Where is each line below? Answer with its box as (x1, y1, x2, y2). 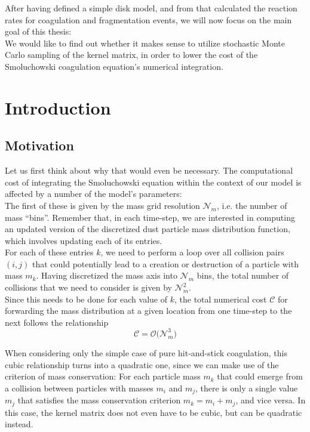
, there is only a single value (195, 381, 298, 394)
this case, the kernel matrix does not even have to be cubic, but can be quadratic (5, 406, 302, 418)
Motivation (5, 136, 74, 155)
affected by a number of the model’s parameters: (5, 187, 182, 200)
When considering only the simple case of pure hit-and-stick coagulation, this (5, 346, 287, 359)
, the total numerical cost (174, 292, 267, 305)
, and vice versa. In (235, 394, 306, 406)
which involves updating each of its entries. (5, 234, 162, 246)
